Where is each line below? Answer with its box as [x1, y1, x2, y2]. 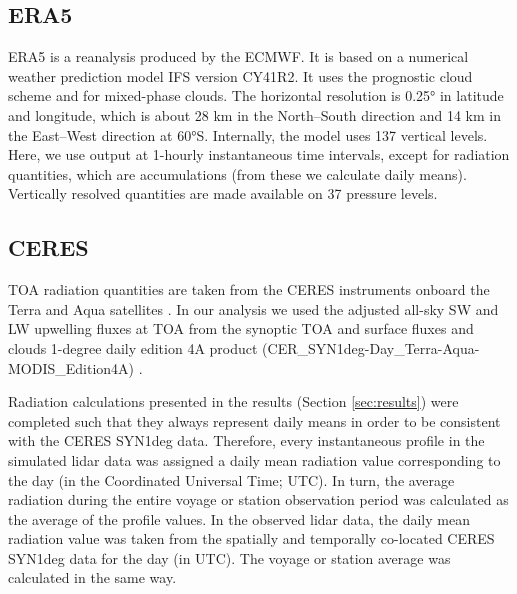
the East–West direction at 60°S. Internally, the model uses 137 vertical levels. [8, 124, 488, 145]
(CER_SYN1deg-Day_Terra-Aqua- [262, 337, 480, 358]
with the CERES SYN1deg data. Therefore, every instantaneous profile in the [8, 430, 485, 451]
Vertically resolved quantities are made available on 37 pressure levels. [8, 183, 438, 204]
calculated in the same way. [8, 567, 177, 588]
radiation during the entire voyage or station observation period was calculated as [8, 489, 509, 510]
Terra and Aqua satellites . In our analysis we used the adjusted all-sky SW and [8, 298, 499, 319]
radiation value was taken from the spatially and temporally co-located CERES [8, 528, 495, 549]
